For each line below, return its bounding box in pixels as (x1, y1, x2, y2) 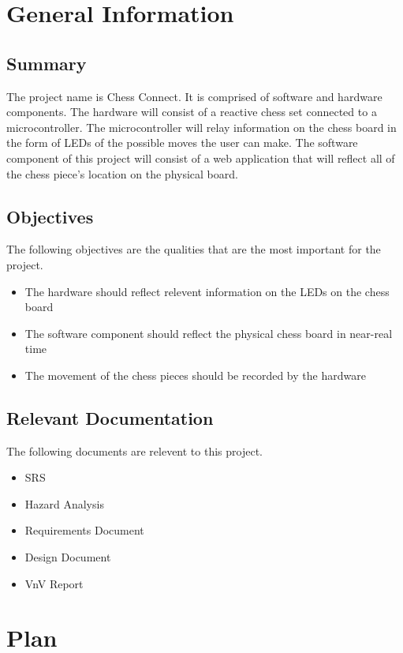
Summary (6, 51, 87, 75)
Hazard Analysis (24, 495, 104, 512)
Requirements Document (24, 522, 144, 539)
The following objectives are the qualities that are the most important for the (6, 241, 381, 257)
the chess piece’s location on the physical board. (6, 165, 238, 182)
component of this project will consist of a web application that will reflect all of (6, 149, 395, 166)
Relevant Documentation (6, 405, 214, 430)
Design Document (24, 549, 111, 565)
